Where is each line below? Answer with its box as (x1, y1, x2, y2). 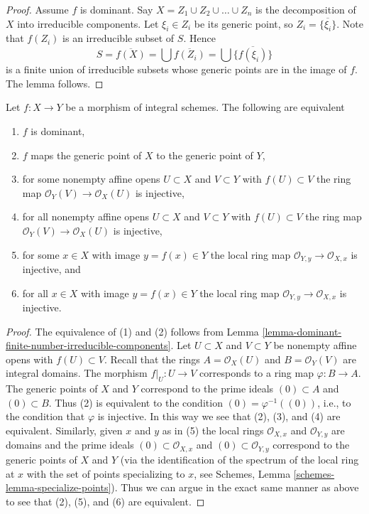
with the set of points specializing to (26, 466, 185, 481)
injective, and (22, 262, 81, 276)
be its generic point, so (194, 16, 293, 31)
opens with (6, 351, 53, 366)
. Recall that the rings (104, 351, 200, 366)
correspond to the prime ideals (141, 381, 274, 396)
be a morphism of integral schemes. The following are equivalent (65, 100, 345, 114)
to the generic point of (156, 147, 253, 162)
